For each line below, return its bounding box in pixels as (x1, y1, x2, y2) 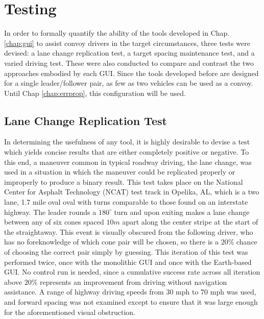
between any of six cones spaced (4, 216, 104, 227)
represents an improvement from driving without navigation (40, 276, 227, 287)
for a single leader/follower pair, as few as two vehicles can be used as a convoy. (4, 78, 253, 88)
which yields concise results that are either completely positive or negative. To (4, 146, 249, 157)
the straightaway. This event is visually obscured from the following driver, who (4, 226, 253, 237)
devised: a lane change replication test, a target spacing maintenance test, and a (4, 47, 255, 58)
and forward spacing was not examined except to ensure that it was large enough (4, 296, 258, 307)
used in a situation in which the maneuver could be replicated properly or (4, 166, 235, 177)
